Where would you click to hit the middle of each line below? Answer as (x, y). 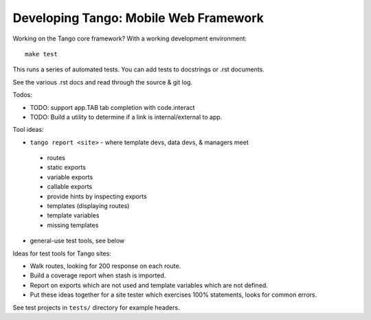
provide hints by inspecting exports (97, 196)
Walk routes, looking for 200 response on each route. (105, 266)
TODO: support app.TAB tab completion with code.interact (112, 107)
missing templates (73, 225)
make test (41, 54)
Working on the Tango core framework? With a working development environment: (130, 38)
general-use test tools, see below (77, 241)
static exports (66, 168)
